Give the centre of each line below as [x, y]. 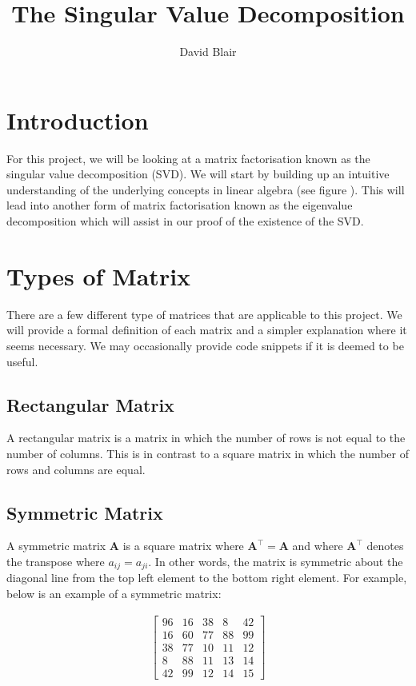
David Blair [208, 52]
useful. [22, 361]
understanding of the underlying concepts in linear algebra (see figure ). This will [206, 189]
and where [318, 546]
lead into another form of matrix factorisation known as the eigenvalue [180, 205]
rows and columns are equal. [76, 469]
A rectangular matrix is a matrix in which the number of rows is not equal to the [206, 438]
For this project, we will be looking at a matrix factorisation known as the [188, 158]
